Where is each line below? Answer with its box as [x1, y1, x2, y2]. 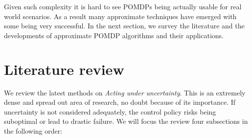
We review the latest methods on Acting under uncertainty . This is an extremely [4, 87, 246, 97]
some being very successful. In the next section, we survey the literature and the [4, 21, 245, 31]
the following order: [4, 125, 63, 136]
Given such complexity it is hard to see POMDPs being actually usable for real [4, 1, 242, 11]
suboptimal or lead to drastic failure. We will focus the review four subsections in [4, 116, 248, 126]
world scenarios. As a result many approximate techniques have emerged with [4, 11, 237, 21]
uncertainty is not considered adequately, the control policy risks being [4, 106, 216, 116]
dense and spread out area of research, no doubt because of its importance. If [4, 97, 236, 107]
